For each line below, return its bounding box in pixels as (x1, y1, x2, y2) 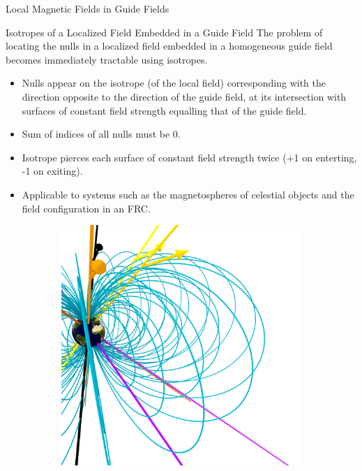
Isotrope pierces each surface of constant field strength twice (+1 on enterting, (22, 150, 357, 164)
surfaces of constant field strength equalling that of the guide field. (22, 103, 307, 117)
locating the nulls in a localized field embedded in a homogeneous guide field (6, 38, 333, 53)
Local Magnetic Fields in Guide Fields (6, 1, 169, 15)
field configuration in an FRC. (22, 201, 151, 215)
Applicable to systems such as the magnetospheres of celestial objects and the (22, 187, 354, 201)
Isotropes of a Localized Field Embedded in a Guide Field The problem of (6, 24, 323, 39)
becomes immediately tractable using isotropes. (6, 52, 208, 66)
